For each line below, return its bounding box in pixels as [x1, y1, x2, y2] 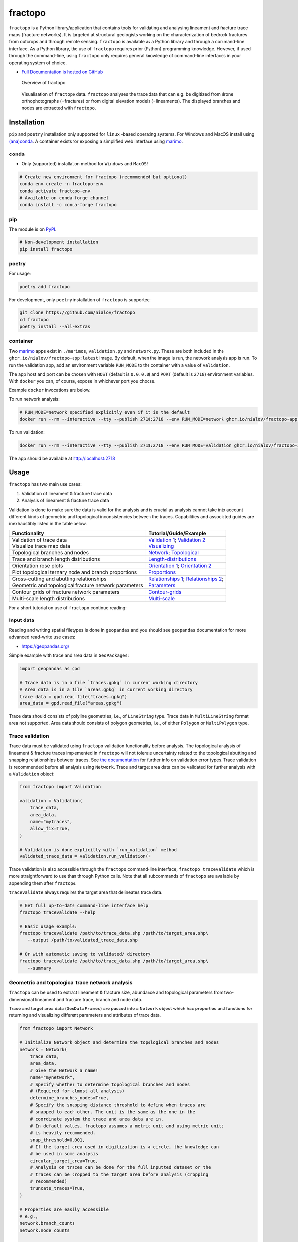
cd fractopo [19, 317, 49, 322]
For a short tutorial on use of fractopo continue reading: [9, 604, 127, 611]
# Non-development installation [19, 239, 99, 245]
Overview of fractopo [21, 80, 66, 86]
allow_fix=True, [30, 826, 70, 832]
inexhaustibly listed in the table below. [9, 521, 87, 527]
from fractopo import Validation [19, 784, 101, 789]
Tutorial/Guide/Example [148, 530, 206, 537]
